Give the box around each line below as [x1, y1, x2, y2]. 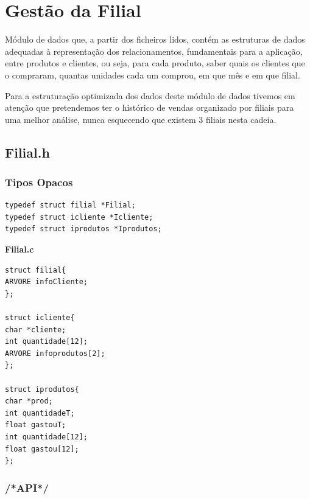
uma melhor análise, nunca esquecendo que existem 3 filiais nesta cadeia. [5, 113, 277, 125]
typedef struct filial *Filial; [5, 201, 136, 210]
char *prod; [5, 397, 53, 406]
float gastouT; [5, 420, 66, 430]
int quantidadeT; [5, 408, 75, 417]
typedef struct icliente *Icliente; [5, 212, 153, 222]
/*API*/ [5, 480, 49, 495]
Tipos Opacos [5, 174, 73, 189]
